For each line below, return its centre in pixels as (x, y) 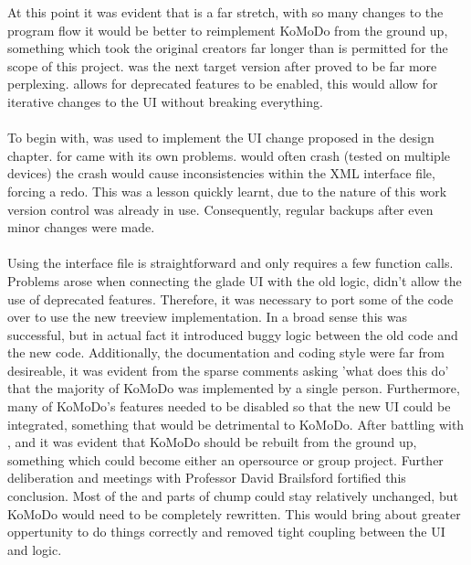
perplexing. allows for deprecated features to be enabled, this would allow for (223, 84)
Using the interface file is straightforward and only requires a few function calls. (230, 263)
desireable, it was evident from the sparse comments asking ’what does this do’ (228, 370)
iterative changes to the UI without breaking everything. (165, 101)
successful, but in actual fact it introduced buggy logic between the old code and (233, 334)
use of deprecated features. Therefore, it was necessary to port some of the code (230, 298)
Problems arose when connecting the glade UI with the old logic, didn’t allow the (235, 280)
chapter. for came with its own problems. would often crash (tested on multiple (229, 155)
